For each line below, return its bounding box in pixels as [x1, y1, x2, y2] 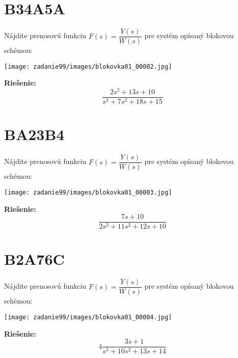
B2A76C [4, 249, 65, 269]
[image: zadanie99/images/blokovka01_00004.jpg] [4, 314, 172, 321]
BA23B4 [4, 124, 65, 145]
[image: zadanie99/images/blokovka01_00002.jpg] [4, 63, 172, 70]
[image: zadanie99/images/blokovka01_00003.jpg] [4, 188, 172, 196]
